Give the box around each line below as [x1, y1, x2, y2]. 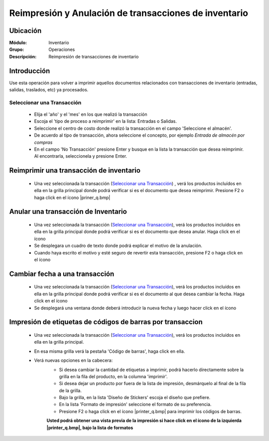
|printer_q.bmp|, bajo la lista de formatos [46, 425, 134, 431]
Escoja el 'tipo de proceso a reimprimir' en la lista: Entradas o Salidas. [34, 118, 177, 124]
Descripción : [9, 53, 37, 59]
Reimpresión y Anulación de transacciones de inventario [9, 7, 249, 18]
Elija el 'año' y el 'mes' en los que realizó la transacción [34, 111, 147, 117]
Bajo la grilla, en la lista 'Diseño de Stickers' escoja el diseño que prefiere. [59, 395, 211, 401]
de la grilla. [59, 387, 82, 394]
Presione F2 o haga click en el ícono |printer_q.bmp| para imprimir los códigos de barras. [59, 408, 242, 414]
